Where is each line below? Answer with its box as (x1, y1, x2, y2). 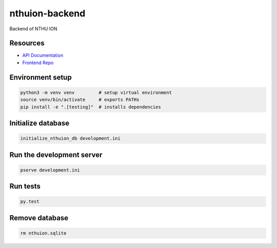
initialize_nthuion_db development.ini (20, 136, 121, 141)
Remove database (9, 213, 69, 222)
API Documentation (22, 52, 64, 58)
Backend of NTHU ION (9, 26, 57, 32)
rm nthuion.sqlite (20, 231, 67, 236)
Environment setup (9, 73, 72, 81)
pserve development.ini (20, 167, 81, 173)
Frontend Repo (22, 59, 54, 66)
